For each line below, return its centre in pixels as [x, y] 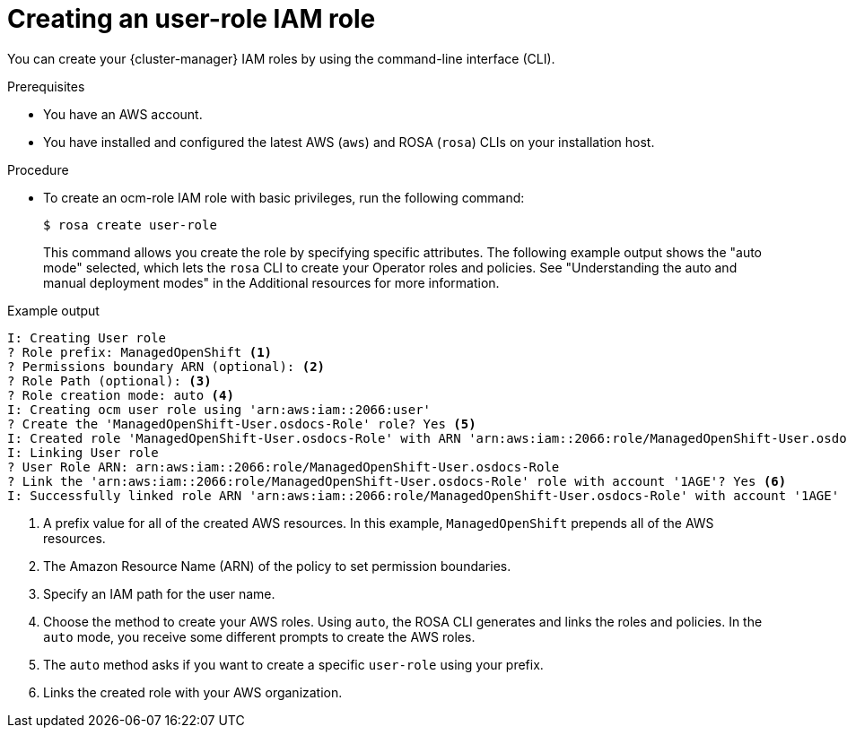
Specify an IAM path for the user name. [159, 593]
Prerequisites [46, 86]
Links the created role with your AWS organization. [193, 692]
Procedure [38, 169]
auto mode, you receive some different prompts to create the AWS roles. [259, 636]
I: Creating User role [87, 337]
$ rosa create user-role [130, 225]
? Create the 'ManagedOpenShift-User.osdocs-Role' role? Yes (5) [242, 424]
